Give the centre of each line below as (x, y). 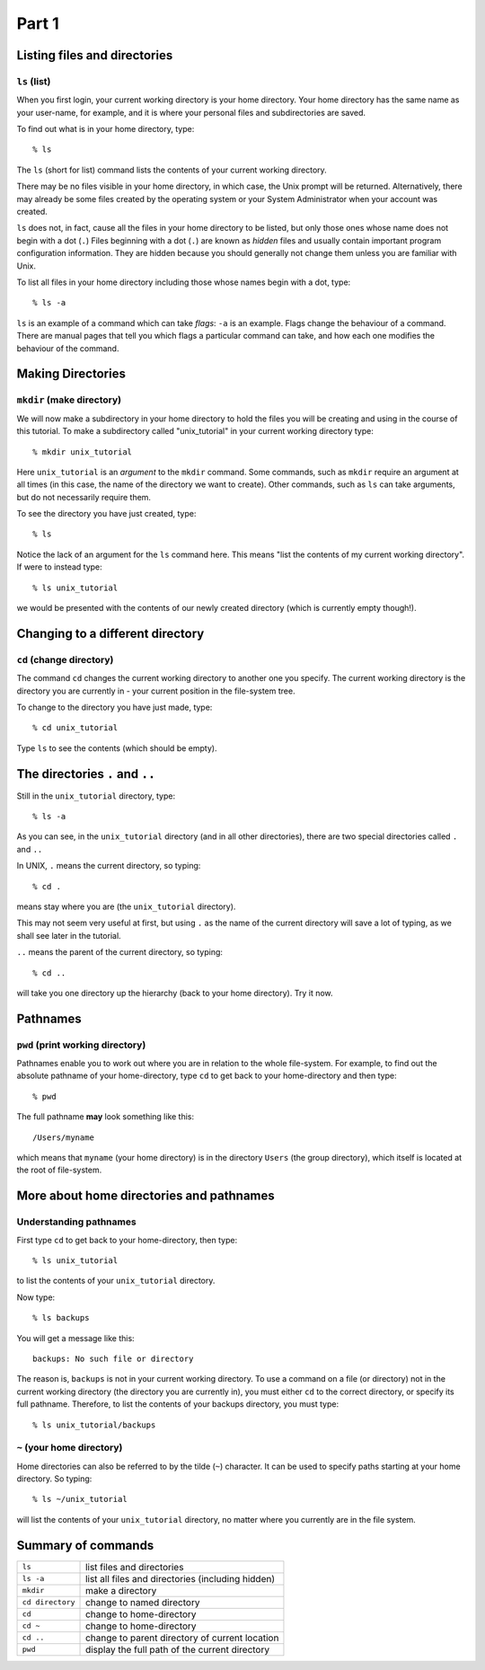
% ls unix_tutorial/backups (94, 1425)
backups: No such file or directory (113, 1358)
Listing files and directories (95, 55)
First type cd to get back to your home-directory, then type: (127, 1240)
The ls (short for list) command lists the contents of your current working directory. (172, 170)
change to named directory (143, 1602)
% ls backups (61, 1318)
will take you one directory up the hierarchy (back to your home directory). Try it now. (175, 993)
